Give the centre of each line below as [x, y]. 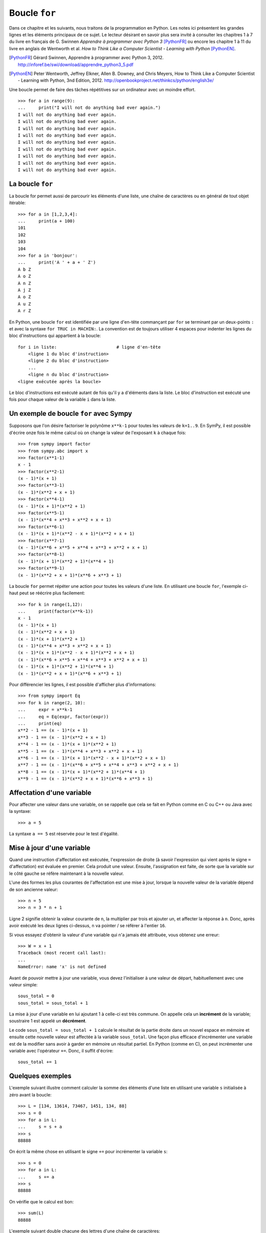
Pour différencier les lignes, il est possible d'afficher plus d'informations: [83, 685]
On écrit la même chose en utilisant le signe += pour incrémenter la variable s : [88, 1152]
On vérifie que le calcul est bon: [41, 1201]
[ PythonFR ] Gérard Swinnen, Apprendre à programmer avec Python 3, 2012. [86, 58]
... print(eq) [40, 723]
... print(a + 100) [47, 221]
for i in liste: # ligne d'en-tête [89, 347]
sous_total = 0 [36, 996]
